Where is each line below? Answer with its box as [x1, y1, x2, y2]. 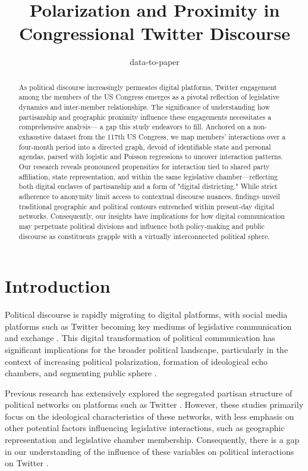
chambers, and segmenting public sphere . [5, 367, 157, 379]
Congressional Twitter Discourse [18, 21, 291, 45]
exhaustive [18, 131, 52, 141]
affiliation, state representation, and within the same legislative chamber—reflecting [18, 171, 278, 181]
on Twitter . [5, 457, 49, 469]
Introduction [5, 274, 111, 298]
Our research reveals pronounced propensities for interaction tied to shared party [18, 161, 270, 171]
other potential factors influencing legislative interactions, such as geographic [5, 422, 285, 434]
